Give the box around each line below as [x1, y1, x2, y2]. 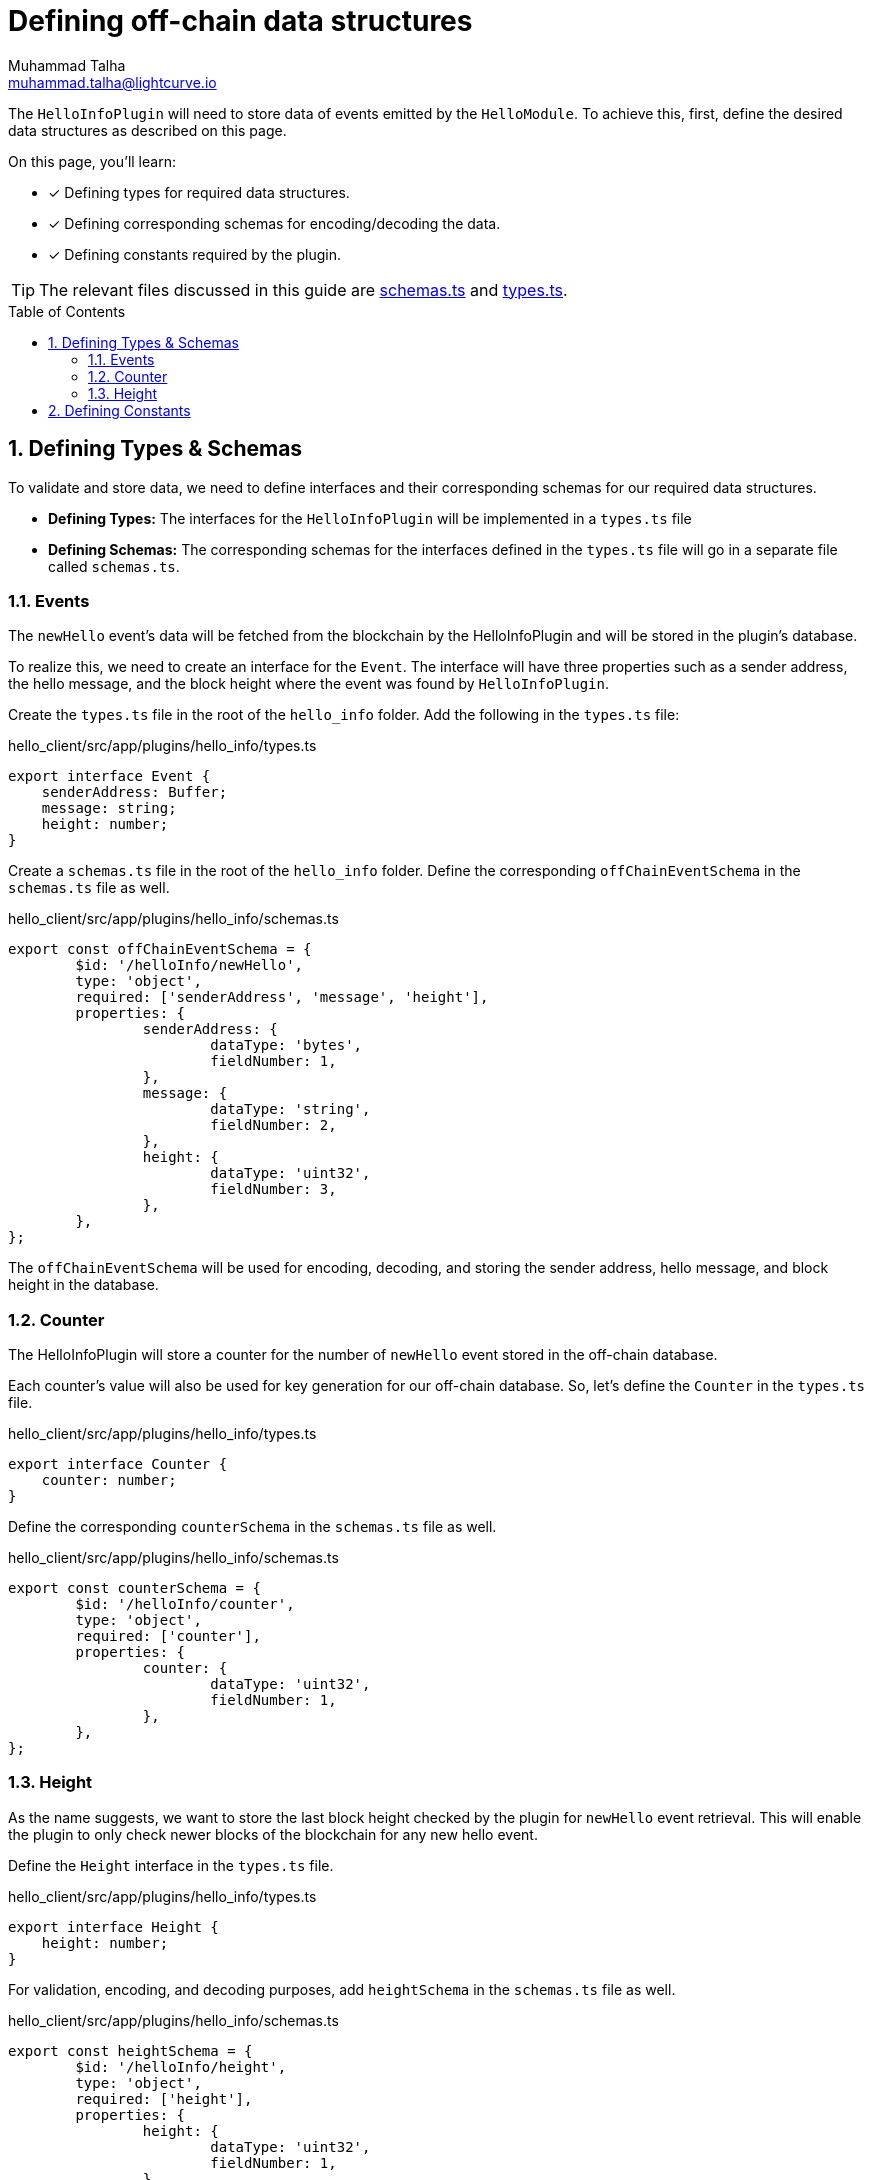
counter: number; [41, 1472, 177, 1489]
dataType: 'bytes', [210, 1037, 363, 1054]
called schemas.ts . [48, 557, 180, 575]
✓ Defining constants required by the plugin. [48, 245, 341, 263]
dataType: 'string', [210, 1101, 371, 1118]
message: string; [41, 800, 177, 817]
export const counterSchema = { [8, 1580, 261, 1597]
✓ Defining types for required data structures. [48, 183, 350, 201]
